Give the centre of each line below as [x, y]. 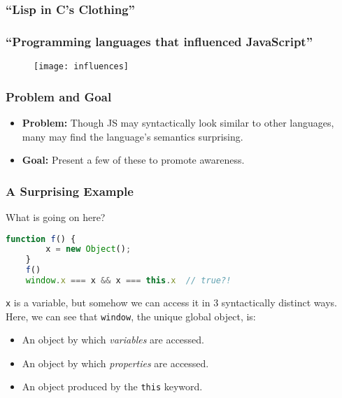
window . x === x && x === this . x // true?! [128, 281]
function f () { [41, 239]
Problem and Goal [59, 96]
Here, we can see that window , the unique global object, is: [131, 316]
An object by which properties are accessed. [115, 363]
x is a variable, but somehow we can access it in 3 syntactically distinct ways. [171, 302]
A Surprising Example [70, 191]
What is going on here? [56, 216]
